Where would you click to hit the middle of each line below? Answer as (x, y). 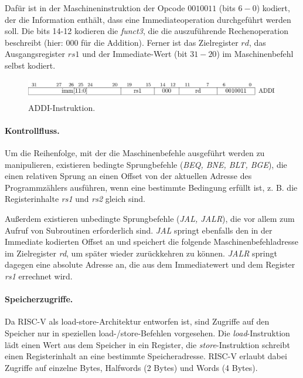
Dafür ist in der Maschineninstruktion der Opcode (95, 8)
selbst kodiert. (30, 65)
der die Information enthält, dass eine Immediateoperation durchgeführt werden (148, 19)
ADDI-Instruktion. (62, 107)
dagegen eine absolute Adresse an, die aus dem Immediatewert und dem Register (150, 264)
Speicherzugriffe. (39, 299)
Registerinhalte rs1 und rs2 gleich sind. (75, 199)
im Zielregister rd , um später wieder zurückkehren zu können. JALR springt (141, 253)
